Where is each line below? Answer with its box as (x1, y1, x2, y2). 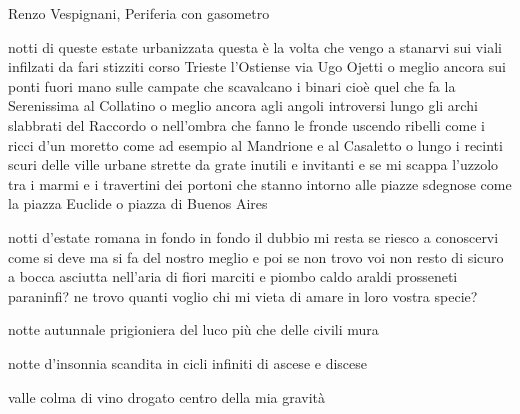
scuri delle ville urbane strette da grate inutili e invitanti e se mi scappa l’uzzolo (8, 154, 499, 175)
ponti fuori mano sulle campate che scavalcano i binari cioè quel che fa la (8, 75, 456, 96)
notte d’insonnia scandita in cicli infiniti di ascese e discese (8, 352, 368, 373)
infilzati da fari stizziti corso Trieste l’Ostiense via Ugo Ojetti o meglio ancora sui (8, 56, 506, 77)
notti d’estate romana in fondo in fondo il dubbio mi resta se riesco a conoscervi (8, 226, 499, 247)
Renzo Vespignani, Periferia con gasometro (8, 3, 270, 23)
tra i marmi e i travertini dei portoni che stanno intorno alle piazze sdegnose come (8, 173, 512, 194)
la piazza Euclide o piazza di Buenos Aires (8, 193, 268, 214)
